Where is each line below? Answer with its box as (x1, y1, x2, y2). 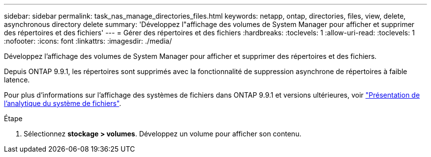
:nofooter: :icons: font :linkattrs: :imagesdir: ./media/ (4, 37, 172, 45)
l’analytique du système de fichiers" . (4, 99, 122, 107)
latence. (4, 76, 30, 84)
